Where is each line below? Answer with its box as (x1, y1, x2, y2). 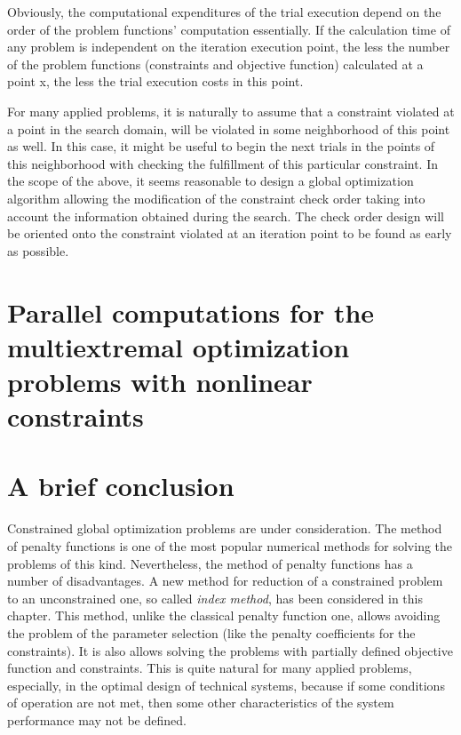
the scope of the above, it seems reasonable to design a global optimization (7, 172, 414, 190)
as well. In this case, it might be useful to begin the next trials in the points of (7, 137, 435, 156)
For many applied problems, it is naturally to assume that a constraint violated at (7, 101, 455, 120)
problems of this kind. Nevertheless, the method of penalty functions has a (7, 554, 413, 572)
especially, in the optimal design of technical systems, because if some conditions (7, 675, 445, 694)
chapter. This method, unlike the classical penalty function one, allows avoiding (7, 606, 441, 625)
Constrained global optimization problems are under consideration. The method (7, 519, 442, 538)
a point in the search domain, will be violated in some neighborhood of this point (7, 119, 450, 138)
